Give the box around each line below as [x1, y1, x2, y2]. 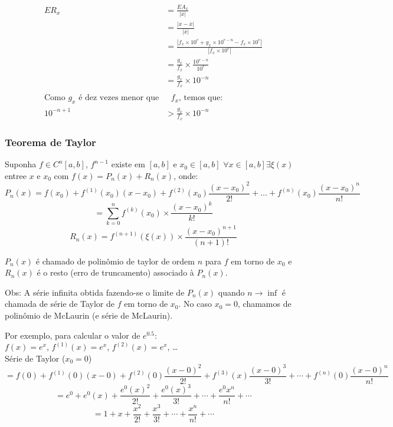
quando [218, 286, 245, 298]
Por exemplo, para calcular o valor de [5, 329, 140, 341]
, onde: [173, 169, 198, 181]
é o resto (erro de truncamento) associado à [37, 266, 194, 279]
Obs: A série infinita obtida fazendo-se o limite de [5, 286, 185, 298]
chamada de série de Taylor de [5, 297, 115, 310]
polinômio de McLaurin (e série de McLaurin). [5, 309, 173, 322]
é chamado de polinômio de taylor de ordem [35, 254, 195, 267]
